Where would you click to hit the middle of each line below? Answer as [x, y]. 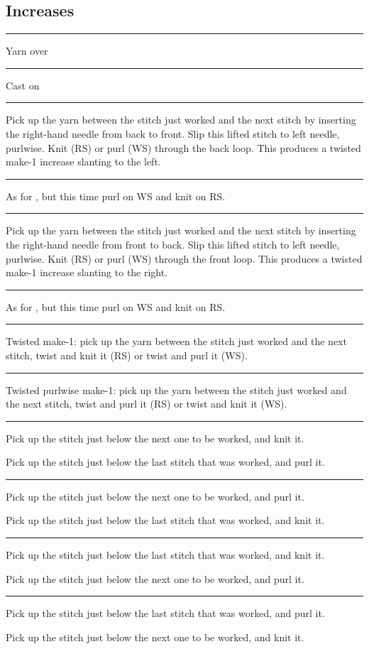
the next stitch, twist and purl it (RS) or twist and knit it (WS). [147, 404]
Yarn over [27, 51]
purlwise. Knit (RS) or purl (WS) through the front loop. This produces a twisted [184, 258]
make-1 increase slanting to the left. [83, 162]
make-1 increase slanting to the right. [87, 272]
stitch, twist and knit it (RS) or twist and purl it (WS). [127, 355]
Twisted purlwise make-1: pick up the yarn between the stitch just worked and [176, 389]
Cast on [23, 85]
